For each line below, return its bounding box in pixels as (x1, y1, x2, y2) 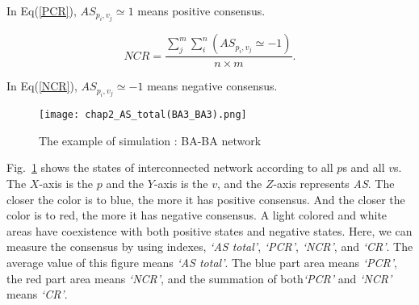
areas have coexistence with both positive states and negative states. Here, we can (6, 222, 413, 239)
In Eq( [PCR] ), (6, 2, 77, 19)
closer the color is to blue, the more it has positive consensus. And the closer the (6, 190, 405, 207)
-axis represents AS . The (273, 175, 395, 192)
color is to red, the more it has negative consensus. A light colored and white (6, 207, 388, 224)
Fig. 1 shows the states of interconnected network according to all (6, 159, 333, 176)
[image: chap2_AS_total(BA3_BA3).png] (39, 109, 247, 121)
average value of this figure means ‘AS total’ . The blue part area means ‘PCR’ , (6, 254, 397, 271)
